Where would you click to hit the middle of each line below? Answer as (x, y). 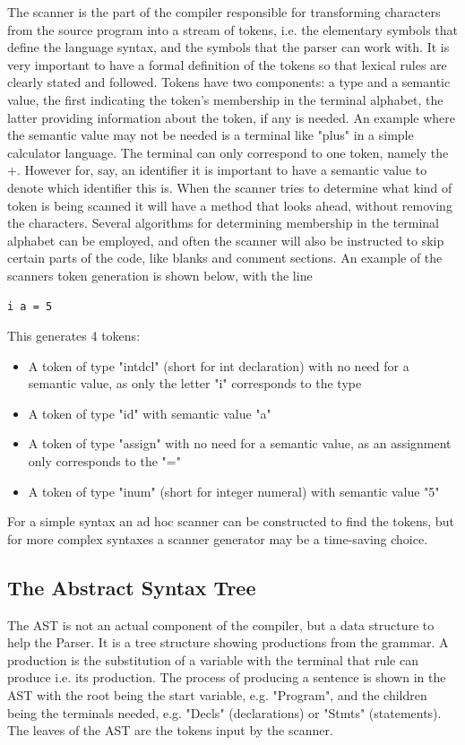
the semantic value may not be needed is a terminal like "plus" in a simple (211, 135)
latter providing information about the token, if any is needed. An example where (231, 117)
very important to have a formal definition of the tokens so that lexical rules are (227, 64)
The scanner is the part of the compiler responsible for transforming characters (224, 12)
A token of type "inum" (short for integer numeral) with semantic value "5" (234, 491)
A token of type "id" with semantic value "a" (150, 413)
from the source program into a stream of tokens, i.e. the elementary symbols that (233, 29)
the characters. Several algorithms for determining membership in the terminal (223, 223)
